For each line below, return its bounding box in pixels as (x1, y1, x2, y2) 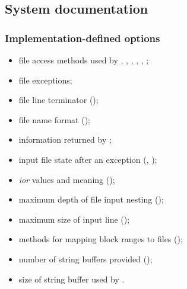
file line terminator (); (18, 94, 99, 106)
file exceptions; (18, 73, 72, 86)
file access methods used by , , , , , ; (18, 54, 149, 66)
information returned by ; (18, 133, 112, 146)
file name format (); (18, 113, 91, 126)
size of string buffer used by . (18, 272, 125, 285)
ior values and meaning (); (18, 173, 115, 185)
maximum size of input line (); (18, 213, 130, 225)
